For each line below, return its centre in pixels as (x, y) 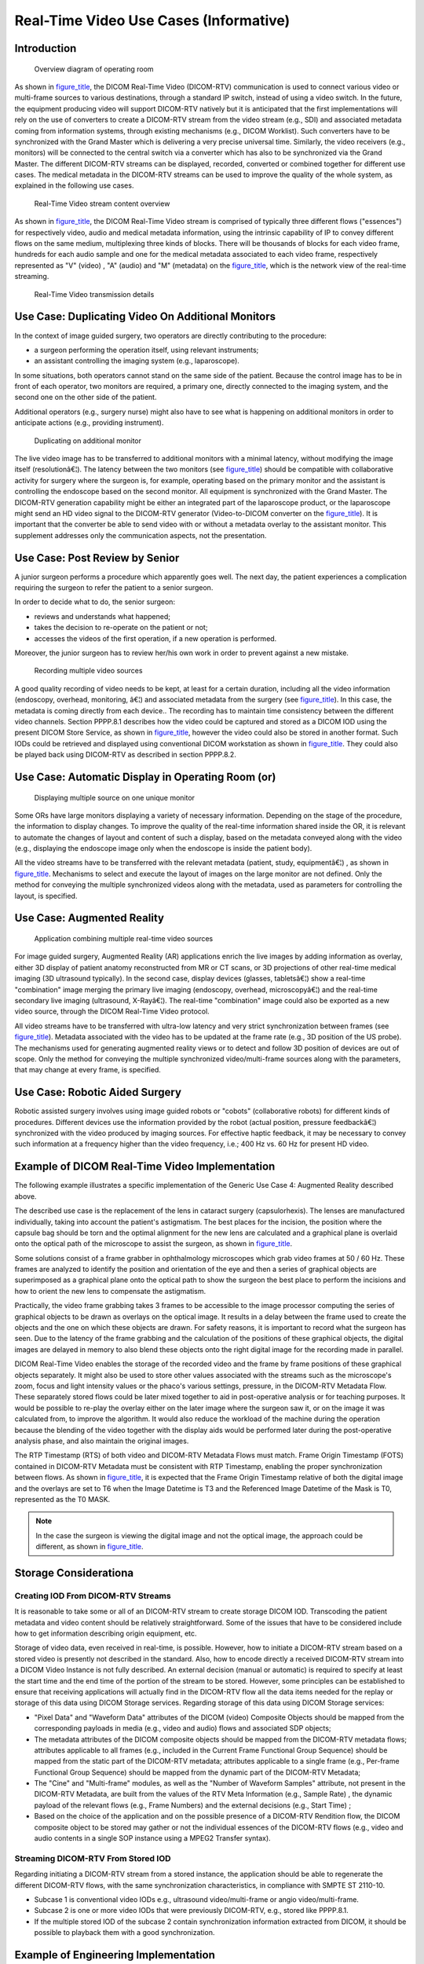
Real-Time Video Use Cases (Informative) (152, 20)
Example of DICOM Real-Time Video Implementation (145, 1167)
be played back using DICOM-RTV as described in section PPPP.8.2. (126, 755)
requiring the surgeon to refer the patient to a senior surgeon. (114, 588)
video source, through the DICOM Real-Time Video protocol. (112, 1011)
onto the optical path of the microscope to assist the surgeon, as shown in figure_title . (154, 1244)
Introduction (46, 48)
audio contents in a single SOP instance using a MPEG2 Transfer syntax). (152, 1838)
